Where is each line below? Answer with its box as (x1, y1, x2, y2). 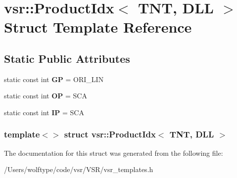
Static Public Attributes (4, 50, 130, 66)
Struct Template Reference (4, 17, 192, 37)
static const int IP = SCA (4, 107, 84, 117)
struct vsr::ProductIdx (64, 128, 156, 140)
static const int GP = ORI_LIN (4, 74, 104, 84)
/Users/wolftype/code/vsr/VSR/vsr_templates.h (4, 164, 153, 175)
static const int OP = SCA (4, 90, 87, 101)
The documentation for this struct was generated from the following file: (4, 147, 223, 158)
